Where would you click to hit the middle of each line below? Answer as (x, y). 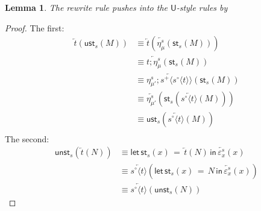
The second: (27, 138)
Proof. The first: (35, 27)
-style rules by (202, 7)
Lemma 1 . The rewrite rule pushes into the (86, 7)
